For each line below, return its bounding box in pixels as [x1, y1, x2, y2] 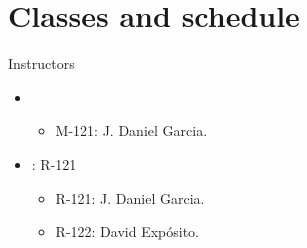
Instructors [8, 53, 75, 74]
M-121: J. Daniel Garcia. [55, 120, 208, 141]
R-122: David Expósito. [55, 221, 199, 242]
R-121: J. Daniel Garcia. [55, 187, 205, 208]
